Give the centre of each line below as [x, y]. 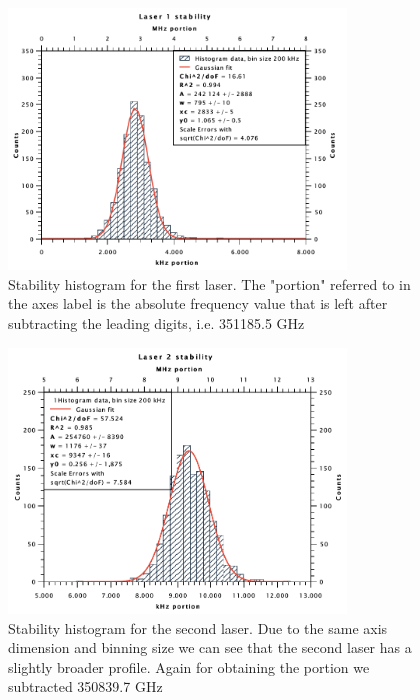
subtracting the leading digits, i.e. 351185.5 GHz [156, 323]
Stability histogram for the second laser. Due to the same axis [198, 627]
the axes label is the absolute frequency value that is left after [198, 303]
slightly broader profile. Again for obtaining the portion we [189, 666]
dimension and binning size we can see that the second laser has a [210, 647]
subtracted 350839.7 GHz [85, 686]
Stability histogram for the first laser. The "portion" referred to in [209, 283]
